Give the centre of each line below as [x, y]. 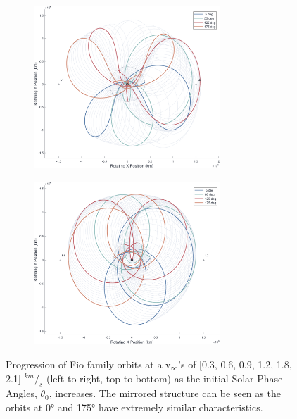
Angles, [21, 393]
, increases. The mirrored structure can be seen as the [165, 393]
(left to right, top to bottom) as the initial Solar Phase [165, 378]
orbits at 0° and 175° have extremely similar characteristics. [134, 407]
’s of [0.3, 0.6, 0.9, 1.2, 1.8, [235, 364]
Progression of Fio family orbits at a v [88, 364]
